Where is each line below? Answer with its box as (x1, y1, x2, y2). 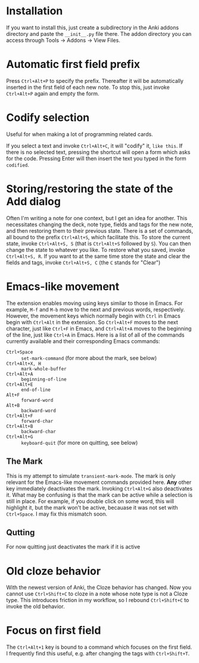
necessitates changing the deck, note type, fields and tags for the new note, (6, 221, 194, 228)
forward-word (21, 397, 54, 403)
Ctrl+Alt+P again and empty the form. (6, 90, 99, 97)
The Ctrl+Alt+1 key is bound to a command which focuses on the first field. (6, 643, 192, 651)
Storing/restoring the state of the (6, 182, 173, 195)
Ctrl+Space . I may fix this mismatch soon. (6, 510, 108, 517)
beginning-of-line (21, 376, 67, 383)
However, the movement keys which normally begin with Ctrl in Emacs (6, 312, 181, 319)
